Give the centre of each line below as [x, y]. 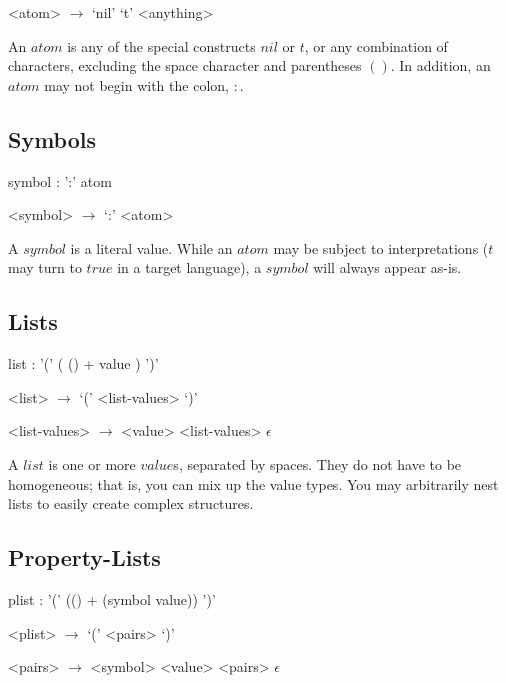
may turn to [45, 267]
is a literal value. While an [151, 247]
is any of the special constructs [161, 45]
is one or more [92, 463]
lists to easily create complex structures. [131, 503]
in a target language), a [189, 267]
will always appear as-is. [387, 267]
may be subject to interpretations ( [381, 247]
